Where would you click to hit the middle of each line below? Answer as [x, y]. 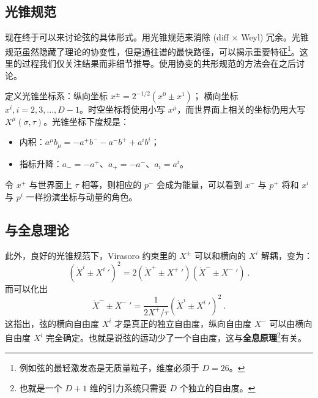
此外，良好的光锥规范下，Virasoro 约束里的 [91, 255]
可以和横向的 [220, 255]
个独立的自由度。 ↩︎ [217, 388]
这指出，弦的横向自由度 [52, 323]
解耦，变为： [287, 255]
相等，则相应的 [112, 185]
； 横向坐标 [215, 96]
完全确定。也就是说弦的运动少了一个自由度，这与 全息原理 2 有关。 [176, 337]
